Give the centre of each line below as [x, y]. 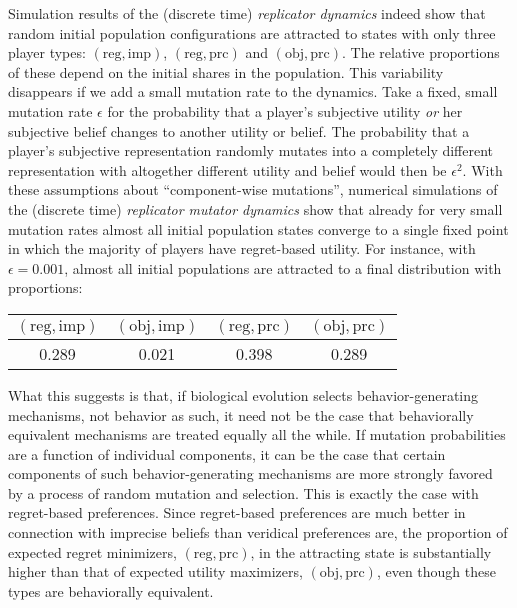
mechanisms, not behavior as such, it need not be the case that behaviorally [241, 414]
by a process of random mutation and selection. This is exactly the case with [243, 492]
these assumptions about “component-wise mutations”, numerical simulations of [253, 189]
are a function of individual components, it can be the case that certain [227, 453]
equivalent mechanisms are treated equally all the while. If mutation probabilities [257, 434]
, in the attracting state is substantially [371, 551]
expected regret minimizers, [92, 551]
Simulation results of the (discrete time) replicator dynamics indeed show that [247, 13]
